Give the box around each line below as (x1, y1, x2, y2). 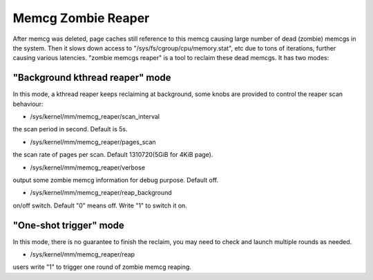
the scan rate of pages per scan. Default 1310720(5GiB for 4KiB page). (12, 151, 213, 159)
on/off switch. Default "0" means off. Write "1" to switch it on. (12, 201, 188, 209)
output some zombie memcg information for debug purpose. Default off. (12, 176, 219, 184)
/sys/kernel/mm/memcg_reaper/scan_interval (30, 113, 160, 121)
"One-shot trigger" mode (12, 219, 124, 231)
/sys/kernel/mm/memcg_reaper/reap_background (30, 189, 172, 197)
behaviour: (12, 100, 44, 108)
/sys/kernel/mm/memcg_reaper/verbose (30, 163, 145, 171)
